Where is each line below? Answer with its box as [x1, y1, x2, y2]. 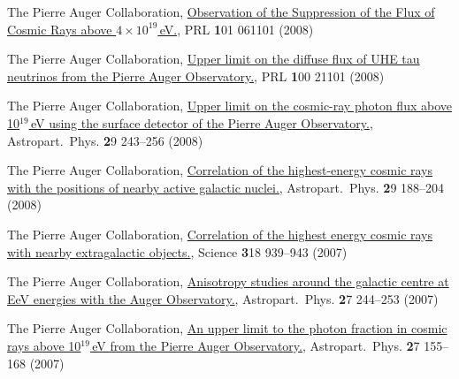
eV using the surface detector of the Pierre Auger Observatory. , [30, 113, 373, 132]
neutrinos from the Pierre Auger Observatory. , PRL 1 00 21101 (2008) [7, 66, 385, 85]
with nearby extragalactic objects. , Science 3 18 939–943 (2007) [7, 242, 348, 261]
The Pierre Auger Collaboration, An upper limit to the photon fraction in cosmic [7, 319, 448, 337]
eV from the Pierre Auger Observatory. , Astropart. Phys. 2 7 [92, 336, 420, 354]
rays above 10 [7, 336, 81, 354]
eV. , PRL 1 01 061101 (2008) [159, 19, 314, 38]
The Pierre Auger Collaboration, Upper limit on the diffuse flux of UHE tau [7, 49, 420, 68]
